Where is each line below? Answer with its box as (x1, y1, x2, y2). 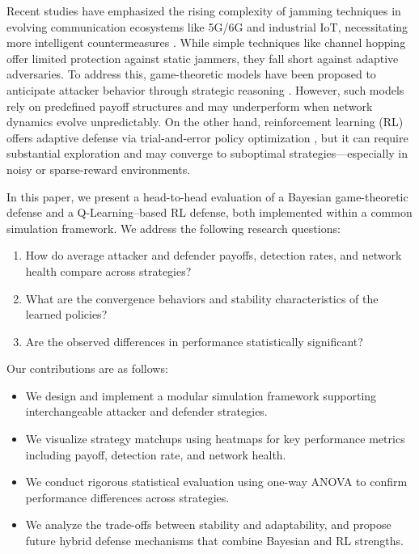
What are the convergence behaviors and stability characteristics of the (25, 290, 379, 307)
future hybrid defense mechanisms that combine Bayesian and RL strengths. (25, 532, 404, 549)
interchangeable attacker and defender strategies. (25, 403, 268, 420)
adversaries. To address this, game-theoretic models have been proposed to (6, 66, 376, 82)
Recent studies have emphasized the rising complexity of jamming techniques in (6, 2, 401, 19)
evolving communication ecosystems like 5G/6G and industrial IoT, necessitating (6, 18, 408, 35)
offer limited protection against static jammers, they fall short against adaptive (6, 49, 399, 66)
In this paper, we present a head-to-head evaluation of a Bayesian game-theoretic (6, 188, 408, 205)
